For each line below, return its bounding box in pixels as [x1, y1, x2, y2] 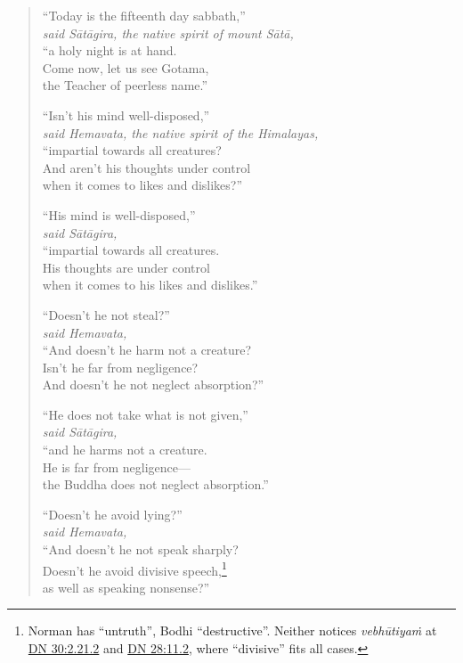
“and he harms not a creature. [42, 440, 207, 459]
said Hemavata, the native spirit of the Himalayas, [42, 123, 319, 142]
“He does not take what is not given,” [42, 405, 248, 423]
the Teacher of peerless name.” [42, 76, 208, 94]
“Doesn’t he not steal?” [42, 305, 170, 323]
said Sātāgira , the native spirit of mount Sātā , [42, 23, 294, 42]
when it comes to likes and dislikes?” [42, 176, 243, 194]
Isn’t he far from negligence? [42, 357, 199, 376]
